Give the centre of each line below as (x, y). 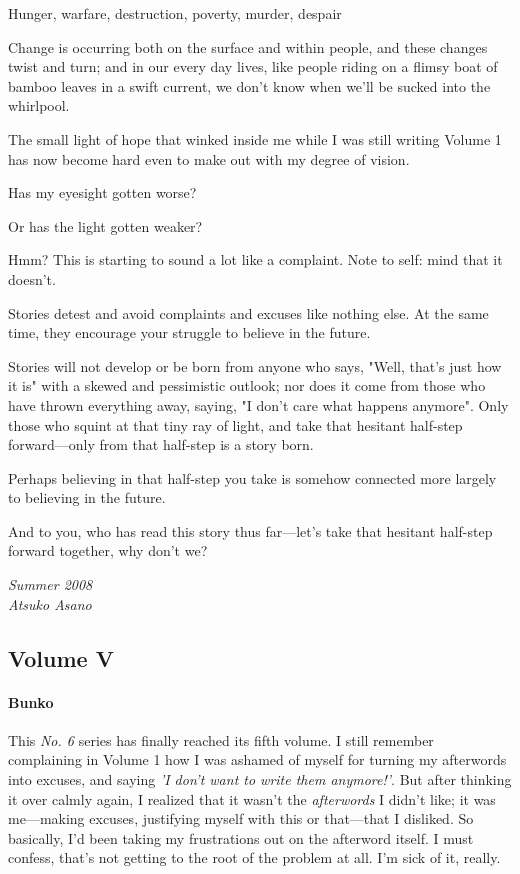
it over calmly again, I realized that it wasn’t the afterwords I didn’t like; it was (252, 798)
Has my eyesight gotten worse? (102, 192)
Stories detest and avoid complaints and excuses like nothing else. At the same (248, 312)
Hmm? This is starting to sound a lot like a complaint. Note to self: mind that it (255, 259)
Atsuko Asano (50, 603)
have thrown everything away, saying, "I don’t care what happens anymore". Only (258, 404)
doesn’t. (32, 278)
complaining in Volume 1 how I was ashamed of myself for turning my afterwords (257, 759)
